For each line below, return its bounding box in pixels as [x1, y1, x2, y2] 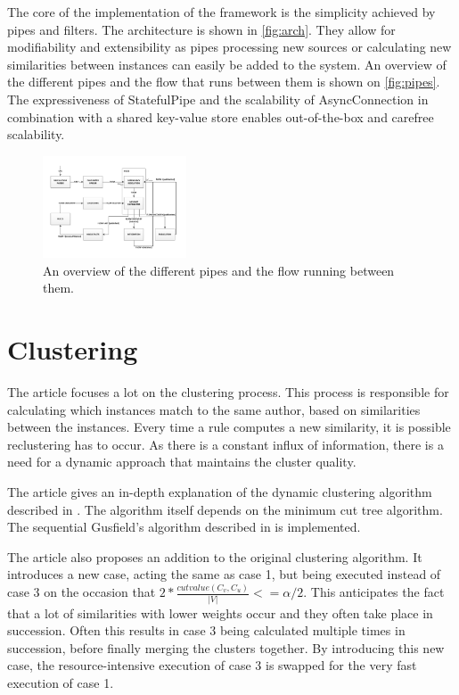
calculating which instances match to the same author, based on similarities [7, 400, 421, 418]
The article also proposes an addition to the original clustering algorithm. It [7, 547, 422, 566]
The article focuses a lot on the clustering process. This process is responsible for [7, 383, 449, 401]
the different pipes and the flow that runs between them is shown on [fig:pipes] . [7, 72, 440, 91]
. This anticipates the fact [303, 583, 445, 601]
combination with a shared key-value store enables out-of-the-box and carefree [7, 107, 434, 126]
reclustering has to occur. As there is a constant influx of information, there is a [7, 434, 444, 453]
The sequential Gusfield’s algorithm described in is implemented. [7, 517, 361, 536]
